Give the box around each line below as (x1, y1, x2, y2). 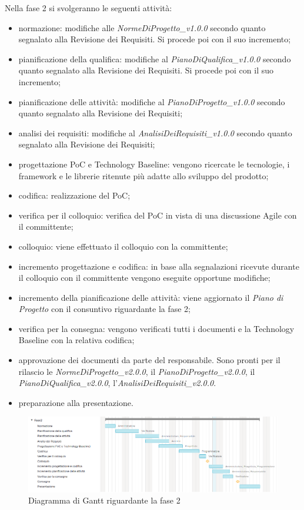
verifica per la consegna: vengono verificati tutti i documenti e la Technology (18, 322, 295, 334)
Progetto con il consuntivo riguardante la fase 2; (18, 303, 191, 315)
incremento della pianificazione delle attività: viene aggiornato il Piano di (18, 291, 283, 303)
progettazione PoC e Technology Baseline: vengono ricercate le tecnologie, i (18, 157, 290, 170)
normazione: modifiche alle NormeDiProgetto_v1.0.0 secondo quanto (18, 21, 266, 33)
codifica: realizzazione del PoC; (18, 189, 131, 202)
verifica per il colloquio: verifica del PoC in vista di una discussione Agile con (18, 209, 297, 221)
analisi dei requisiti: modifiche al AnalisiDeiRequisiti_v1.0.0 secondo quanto (18, 126, 292, 139)
